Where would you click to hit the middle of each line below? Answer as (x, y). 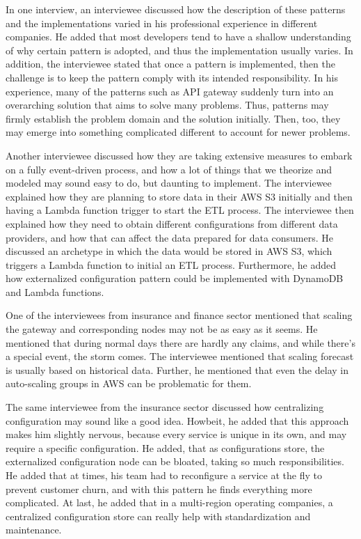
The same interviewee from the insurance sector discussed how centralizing (165, 407)
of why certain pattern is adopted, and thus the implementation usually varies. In (179, 50)
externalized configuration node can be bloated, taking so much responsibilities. (175, 461)
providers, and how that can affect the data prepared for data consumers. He (170, 237)
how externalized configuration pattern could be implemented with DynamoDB (175, 278)
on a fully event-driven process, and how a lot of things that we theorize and (169, 169)
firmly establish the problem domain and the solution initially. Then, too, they (173, 118)
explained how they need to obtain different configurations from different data (172, 223)
